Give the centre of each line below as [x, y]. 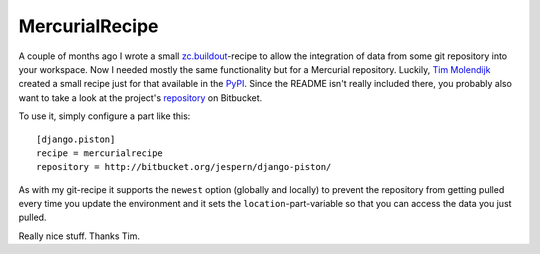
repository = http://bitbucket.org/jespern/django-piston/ [184, 167]
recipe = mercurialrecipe [100, 153]
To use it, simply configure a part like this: [104, 116]
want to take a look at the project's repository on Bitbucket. [140, 97]
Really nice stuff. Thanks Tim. [79, 236]
